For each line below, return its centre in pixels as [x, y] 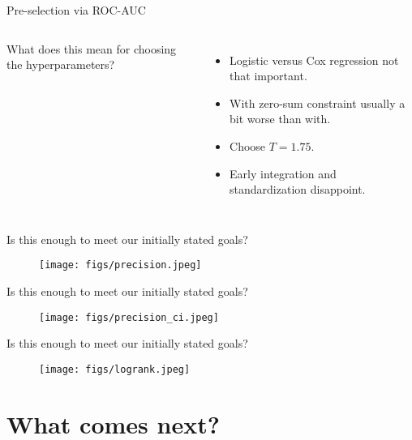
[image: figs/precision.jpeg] [120, 265]
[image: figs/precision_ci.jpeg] [129, 317]
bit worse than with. [280, 119]
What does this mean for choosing [92, 48]
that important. [268, 76]
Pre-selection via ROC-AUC [76, 10]
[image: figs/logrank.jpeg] [115, 369]
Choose [248, 145]
